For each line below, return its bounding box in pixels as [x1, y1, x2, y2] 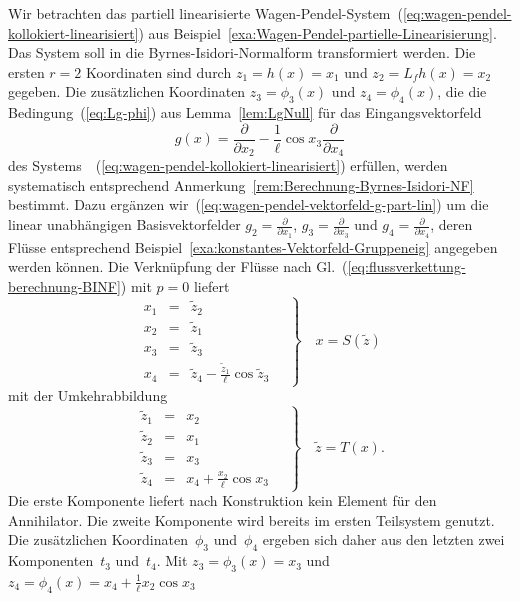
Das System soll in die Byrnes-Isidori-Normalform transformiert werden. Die [8, 42, 476, 63]
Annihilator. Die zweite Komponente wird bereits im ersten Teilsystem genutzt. [8, 509, 495, 530]
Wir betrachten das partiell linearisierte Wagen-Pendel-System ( [8, 3, 403, 23]
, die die [437, 81, 487, 102]
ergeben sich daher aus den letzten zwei [262, 529, 505, 550]
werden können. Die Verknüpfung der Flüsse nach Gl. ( [8, 256, 348, 277]
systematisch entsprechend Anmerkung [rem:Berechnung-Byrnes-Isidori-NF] [8, 174, 474, 195]
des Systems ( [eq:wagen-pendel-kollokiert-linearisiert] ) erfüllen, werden [8, 155, 448, 176]
